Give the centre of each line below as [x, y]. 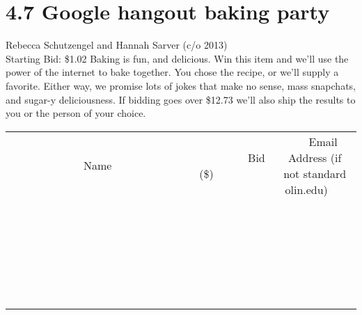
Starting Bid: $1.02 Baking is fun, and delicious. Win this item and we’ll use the [177, 58]
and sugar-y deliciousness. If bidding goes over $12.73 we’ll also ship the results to [181, 99]
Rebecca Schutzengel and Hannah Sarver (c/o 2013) [117, 45]
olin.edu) [306, 189]
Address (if [315, 157]
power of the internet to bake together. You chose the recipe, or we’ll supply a [172, 72]
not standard [315, 173]
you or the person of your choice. [76, 113]
